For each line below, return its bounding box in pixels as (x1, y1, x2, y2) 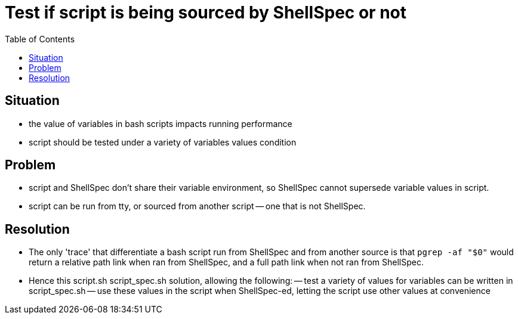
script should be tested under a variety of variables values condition (29, 137, 297, 147)
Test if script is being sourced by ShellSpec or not (5, 2, 407, 23)
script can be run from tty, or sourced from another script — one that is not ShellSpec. (29, 201, 366, 212)
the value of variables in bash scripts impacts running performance (29, 118, 292, 129)
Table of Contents (5, 33, 75, 44)
